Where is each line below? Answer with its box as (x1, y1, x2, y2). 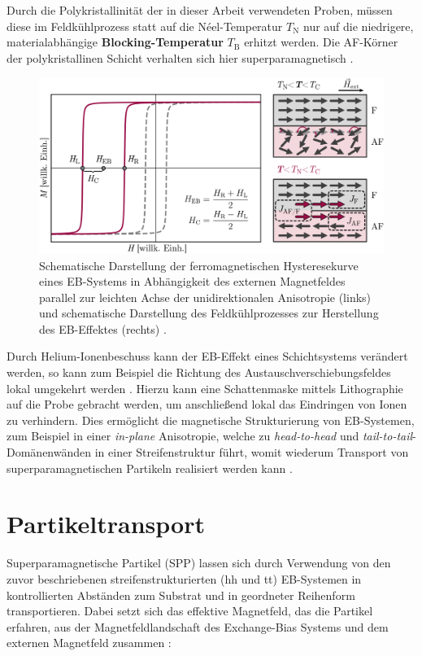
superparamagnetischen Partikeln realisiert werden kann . (7, 459, 293, 476)
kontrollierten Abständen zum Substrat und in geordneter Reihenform (7, 586, 355, 603)
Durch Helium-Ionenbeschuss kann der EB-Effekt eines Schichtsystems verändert (7, 348, 408, 365)
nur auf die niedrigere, (302, 17, 414, 34)
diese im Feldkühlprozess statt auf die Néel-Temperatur (7, 17, 283, 34)
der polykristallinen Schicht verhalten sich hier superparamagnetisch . (7, 49, 354, 66)
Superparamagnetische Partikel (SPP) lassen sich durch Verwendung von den (7, 554, 391, 571)
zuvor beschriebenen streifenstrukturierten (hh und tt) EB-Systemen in (7, 570, 362, 587)
